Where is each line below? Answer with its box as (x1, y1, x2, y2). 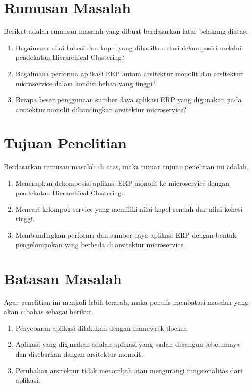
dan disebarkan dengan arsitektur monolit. (15, 349, 143, 359)
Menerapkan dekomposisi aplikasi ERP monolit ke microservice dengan (15, 178, 229, 188)
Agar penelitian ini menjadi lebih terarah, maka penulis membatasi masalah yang (4, 296, 249, 307)
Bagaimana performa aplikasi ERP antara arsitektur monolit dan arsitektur (15, 68, 243, 78)
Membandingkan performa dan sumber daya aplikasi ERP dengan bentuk (15, 230, 237, 240)
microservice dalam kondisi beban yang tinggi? (15, 78, 156, 88)
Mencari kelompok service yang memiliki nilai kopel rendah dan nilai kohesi (15, 204, 243, 214)
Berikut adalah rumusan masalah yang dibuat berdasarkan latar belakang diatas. (4, 26, 248, 36)
